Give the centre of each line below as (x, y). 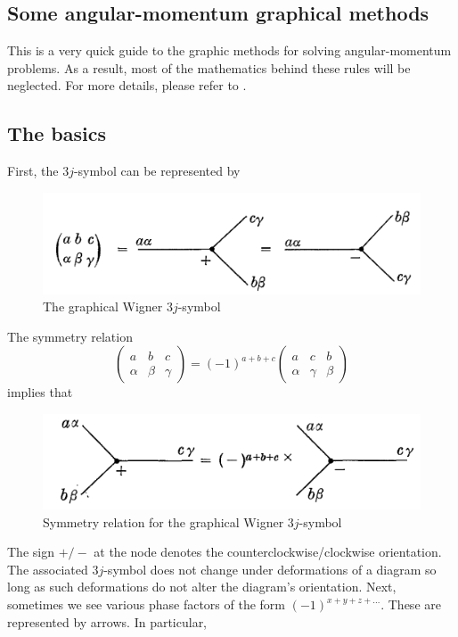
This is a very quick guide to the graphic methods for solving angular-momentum (229, 50)
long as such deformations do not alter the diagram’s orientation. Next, (202, 587)
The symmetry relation (70, 336)
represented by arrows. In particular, (107, 621)
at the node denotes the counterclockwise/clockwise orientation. (268, 552)
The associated (48, 569)
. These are (411, 604)
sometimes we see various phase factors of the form (147, 604)
